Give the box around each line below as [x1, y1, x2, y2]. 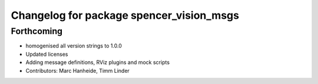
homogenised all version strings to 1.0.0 [25, 42, 122, 49]
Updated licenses [25, 51, 68, 58]
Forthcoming [11, 26, 63, 36]
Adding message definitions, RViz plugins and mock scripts [25, 59, 170, 66]
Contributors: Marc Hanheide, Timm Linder [25, 67, 130, 74]
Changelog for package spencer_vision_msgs [11, 9, 240, 22]
